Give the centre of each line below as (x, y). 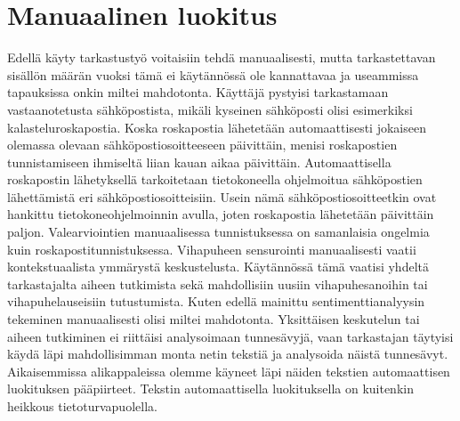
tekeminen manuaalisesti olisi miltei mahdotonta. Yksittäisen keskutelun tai (214, 319)
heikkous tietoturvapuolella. (82, 406)
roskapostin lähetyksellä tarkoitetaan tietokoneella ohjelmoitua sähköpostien (215, 179)
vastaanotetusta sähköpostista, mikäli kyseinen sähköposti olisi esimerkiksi (210, 109)
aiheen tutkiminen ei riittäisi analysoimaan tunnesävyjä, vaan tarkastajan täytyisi (230, 336)
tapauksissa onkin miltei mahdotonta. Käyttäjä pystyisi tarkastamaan (198, 92)
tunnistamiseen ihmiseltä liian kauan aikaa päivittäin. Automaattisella (199, 162)
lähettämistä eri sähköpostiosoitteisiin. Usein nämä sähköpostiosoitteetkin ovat (222, 196)
